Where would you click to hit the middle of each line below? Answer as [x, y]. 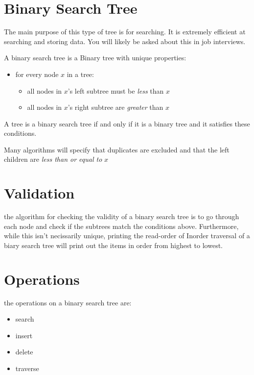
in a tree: [80, 74]
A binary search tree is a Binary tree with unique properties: [95, 58]
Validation [39, 193]
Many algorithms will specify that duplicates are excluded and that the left [117, 149]
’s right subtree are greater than [115, 107]
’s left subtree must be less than [116, 90]
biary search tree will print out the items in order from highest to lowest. [114, 245]
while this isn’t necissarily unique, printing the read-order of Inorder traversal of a [127, 236]
